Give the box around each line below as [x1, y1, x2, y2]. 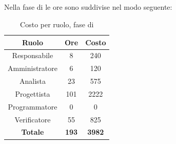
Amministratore [8, 63, 57, 74]
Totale [21, 127, 44, 137]
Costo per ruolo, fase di [20, 19, 94, 29]
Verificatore [14, 114, 51, 124]
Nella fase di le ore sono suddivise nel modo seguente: [4, 2, 172, 12]
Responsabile [12, 50, 53, 61]
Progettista [15, 88, 50, 99]
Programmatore [8, 101, 57, 112]
